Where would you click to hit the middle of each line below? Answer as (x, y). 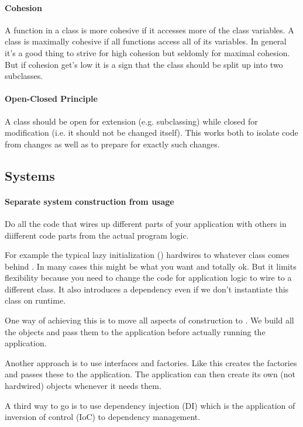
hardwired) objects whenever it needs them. (83, 386)
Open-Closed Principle (51, 99)
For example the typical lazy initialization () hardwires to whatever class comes (147, 255)
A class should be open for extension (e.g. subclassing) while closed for (131, 121)
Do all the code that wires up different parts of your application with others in (146, 223)
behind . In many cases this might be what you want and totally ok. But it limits (151, 266)
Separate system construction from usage (89, 201)
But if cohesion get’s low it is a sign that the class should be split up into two (144, 64)
